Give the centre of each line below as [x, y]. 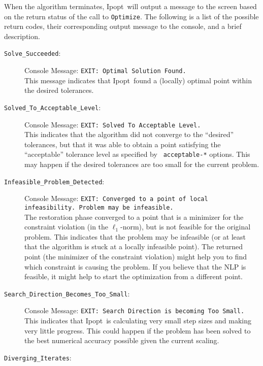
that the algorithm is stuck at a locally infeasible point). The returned [134, 246]
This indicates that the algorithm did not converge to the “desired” [129, 134]
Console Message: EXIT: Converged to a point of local [116, 198]
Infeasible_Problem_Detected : [54, 181]
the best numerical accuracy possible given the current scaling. [122, 340]
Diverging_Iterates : [38, 357]
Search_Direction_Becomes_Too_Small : [67, 293]
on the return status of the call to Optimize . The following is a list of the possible [131, 16]
